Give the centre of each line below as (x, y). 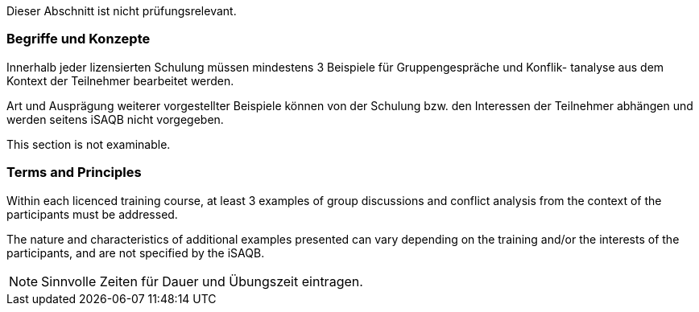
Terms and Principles (74, 172)
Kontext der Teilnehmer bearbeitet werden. (120, 80)
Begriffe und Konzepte (79, 39)
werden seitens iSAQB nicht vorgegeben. (115, 119)
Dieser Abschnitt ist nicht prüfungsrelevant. (122, 11)
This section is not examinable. (89, 144)
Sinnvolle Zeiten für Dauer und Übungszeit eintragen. (202, 281)
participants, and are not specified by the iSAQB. (136, 252)
